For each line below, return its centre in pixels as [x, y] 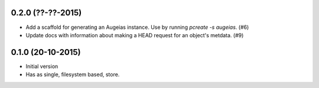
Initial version [42, 66]
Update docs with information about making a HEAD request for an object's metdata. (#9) [135, 35]
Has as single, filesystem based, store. [73, 74]
